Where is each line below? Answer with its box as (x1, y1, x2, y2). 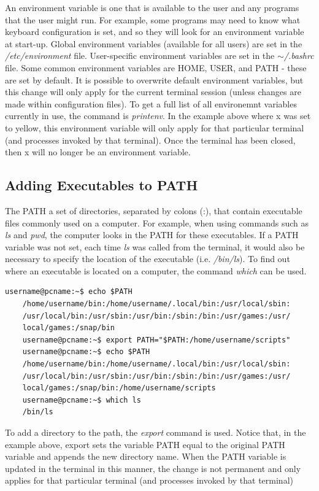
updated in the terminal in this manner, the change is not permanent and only (5, 462, 301, 474)
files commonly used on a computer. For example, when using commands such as (5, 216, 309, 229)
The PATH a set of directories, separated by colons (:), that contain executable (5, 204, 302, 217)
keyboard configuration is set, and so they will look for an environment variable (5, 25, 304, 38)
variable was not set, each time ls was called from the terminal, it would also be (5, 240, 305, 253)
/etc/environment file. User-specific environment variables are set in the (5, 49, 275, 62)
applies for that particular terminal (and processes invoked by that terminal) (5, 474, 293, 487)
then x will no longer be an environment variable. (5, 145, 191, 158)
